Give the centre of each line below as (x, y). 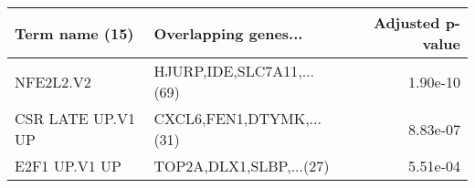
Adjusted (406, 22)
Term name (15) (74, 33)
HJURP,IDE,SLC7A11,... (234, 71)
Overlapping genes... (228, 33)
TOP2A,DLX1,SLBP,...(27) (242, 166)
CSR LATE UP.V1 (75, 118)
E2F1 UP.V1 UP (68, 166)
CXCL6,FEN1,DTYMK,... (237, 118)
